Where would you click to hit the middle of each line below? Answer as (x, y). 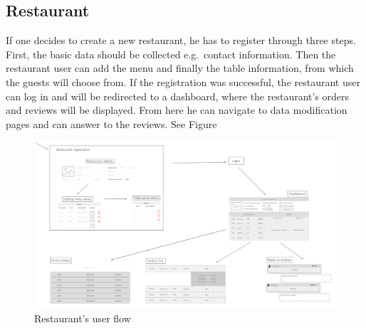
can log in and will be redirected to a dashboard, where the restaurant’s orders (178, 96)
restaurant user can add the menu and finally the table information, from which (180, 68)
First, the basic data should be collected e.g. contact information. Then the (171, 54)
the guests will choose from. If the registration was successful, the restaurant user (183, 81)
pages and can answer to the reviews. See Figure (111, 123)
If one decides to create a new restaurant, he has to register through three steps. (181, 40)
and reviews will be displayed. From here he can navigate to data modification (177, 110)
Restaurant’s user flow (83, 318)
